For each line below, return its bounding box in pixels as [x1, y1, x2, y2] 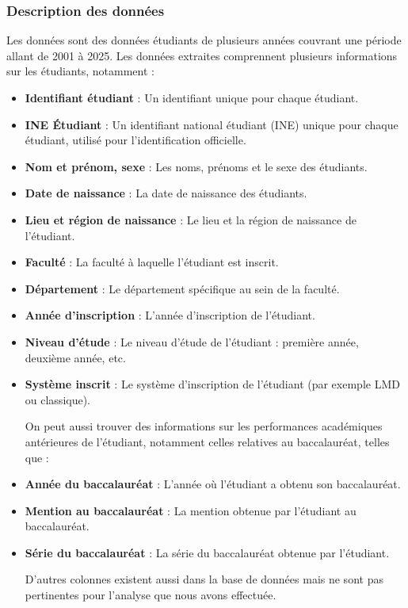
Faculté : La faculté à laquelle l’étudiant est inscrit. [25, 254, 279, 270]
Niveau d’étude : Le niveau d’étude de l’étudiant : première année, [25, 333, 359, 350]
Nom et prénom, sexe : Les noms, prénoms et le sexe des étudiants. [25, 158, 368, 174]
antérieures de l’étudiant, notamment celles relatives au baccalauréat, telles [25, 433, 390, 449]
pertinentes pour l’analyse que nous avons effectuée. [25, 587, 276, 603]
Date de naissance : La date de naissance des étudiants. [25, 185, 307, 201]
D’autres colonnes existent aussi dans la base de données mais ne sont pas [25, 571, 383, 587]
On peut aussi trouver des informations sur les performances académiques [25, 418, 383, 434]
